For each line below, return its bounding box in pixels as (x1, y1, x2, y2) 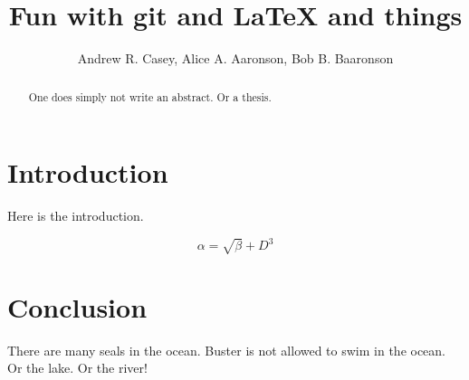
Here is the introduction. (7, 206, 144, 225)
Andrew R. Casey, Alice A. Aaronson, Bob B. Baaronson (77, 49, 394, 68)
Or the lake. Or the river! (7, 358, 148, 377)
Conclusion (7, 288, 148, 325)
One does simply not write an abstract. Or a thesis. (28, 89, 272, 104)
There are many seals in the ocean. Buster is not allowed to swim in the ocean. (7, 340, 446, 359)
